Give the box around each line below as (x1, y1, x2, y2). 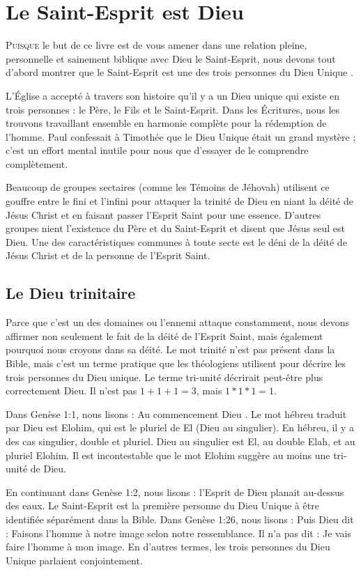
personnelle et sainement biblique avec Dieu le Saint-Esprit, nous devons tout (6, 51, 336, 65)
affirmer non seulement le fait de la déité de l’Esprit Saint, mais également (6, 328, 323, 343)
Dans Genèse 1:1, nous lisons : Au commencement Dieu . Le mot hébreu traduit (6, 406, 347, 421)
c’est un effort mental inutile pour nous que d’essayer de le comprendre (6, 143, 309, 157)
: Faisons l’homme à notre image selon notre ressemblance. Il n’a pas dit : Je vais (6, 525, 352, 540)
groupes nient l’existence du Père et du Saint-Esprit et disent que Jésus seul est (6, 221, 346, 235)
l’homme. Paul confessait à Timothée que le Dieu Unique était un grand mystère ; (6, 129, 356, 144)
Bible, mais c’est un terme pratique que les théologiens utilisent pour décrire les (6, 356, 346, 371)
